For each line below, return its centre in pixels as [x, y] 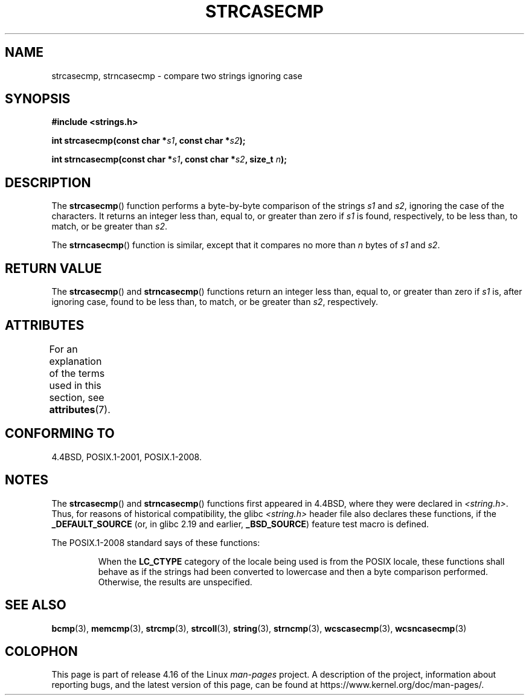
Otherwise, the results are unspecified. [175, 582]
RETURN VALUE [53, 268]
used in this [75, 385]
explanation [75, 361]
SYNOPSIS [38, 99]
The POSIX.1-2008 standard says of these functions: [156, 542]
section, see [77, 397]
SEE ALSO [36, 605]
